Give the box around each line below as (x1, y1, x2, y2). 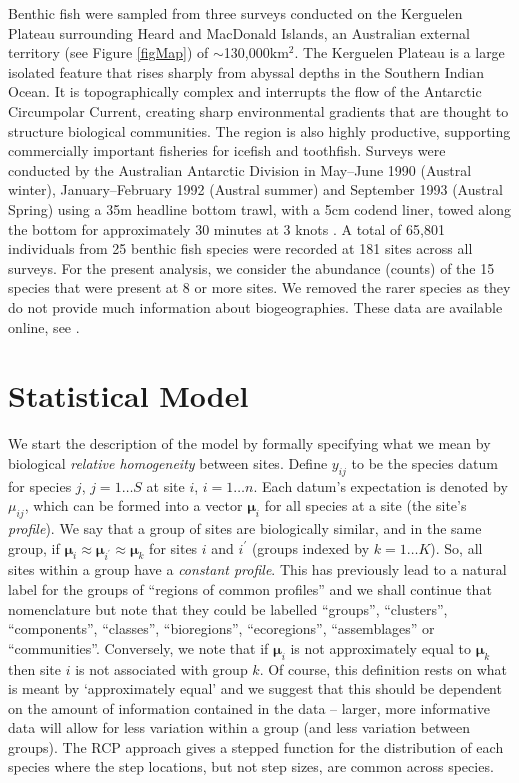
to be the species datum (351, 452, 498, 473)
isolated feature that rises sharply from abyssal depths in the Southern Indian (8, 61, 484, 82)
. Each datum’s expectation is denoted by (253, 475, 508, 496)
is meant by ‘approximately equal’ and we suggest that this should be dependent (8, 678, 502, 699)
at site (146, 475, 185, 496)
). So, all (430, 537, 483, 558)
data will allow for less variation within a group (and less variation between (8, 717, 471, 738)
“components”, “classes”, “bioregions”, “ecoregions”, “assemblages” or (8, 618, 435, 639)
